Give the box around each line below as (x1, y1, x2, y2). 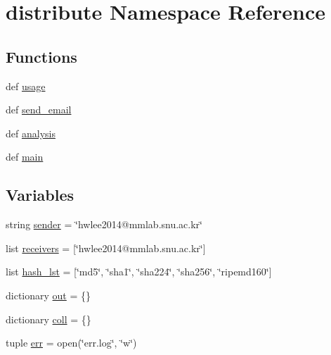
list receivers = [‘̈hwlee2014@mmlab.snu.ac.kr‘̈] (6, 240, 206, 255)
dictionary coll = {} (6, 311, 91, 326)
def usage (6, 78, 46, 93)
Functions (6, 45, 77, 67)
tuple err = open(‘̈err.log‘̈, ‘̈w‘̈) (6, 335, 137, 350)
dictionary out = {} (6, 287, 91, 302)
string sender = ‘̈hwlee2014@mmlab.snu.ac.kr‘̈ (6, 217, 202, 232)
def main (6, 149, 44, 164)
